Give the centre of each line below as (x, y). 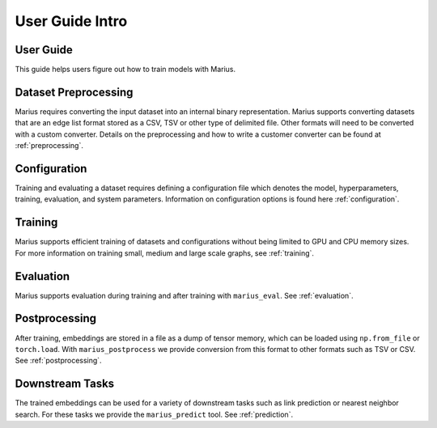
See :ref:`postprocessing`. (58, 361)
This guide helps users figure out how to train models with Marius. (125, 70)
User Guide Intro (71, 21)
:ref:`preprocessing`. (49, 146)
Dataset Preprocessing (74, 92)
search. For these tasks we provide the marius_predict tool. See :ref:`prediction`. (154, 414)
